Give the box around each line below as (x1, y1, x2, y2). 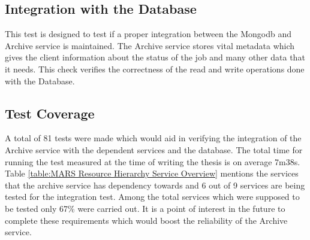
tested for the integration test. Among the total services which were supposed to (5, 190, 300, 203)
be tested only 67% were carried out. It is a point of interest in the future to (5, 202, 285, 214)
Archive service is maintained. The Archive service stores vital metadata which (5, 39, 295, 51)
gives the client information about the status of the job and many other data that (5, 51, 305, 63)
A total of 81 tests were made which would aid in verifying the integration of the (5, 132, 302, 144)
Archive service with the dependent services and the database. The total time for (5, 143, 303, 156)
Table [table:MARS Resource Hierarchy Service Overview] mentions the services (5, 167, 299, 180)
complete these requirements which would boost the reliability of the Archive (5, 214, 288, 226)
